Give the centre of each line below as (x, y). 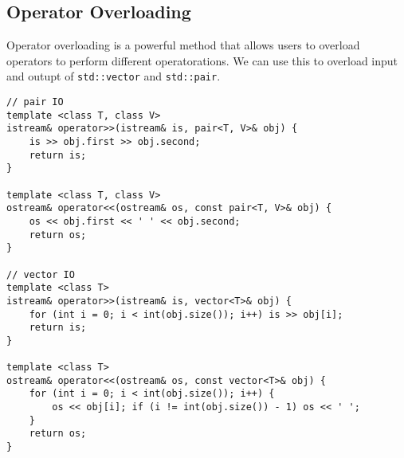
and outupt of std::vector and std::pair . (114, 76)
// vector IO (41, 274)
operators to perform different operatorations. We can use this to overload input (202, 60)
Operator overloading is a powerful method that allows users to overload (183, 45)
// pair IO (35, 102)
